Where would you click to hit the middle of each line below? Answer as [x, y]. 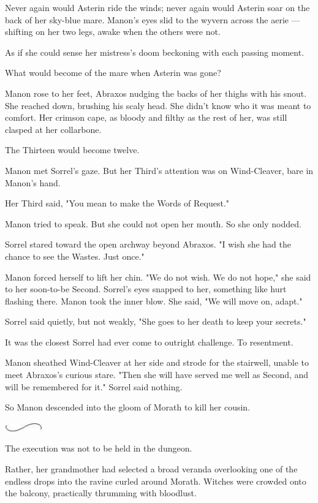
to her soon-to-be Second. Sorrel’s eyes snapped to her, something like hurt [146, 289]
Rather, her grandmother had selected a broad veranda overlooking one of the [151, 469]
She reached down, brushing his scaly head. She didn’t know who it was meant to [158, 105]
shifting [19, 32]
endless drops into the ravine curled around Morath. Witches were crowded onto [156, 481]
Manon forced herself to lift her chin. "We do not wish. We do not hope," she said [158, 277]
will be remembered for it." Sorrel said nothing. [94, 386]
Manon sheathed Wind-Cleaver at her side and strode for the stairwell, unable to [157, 362]
